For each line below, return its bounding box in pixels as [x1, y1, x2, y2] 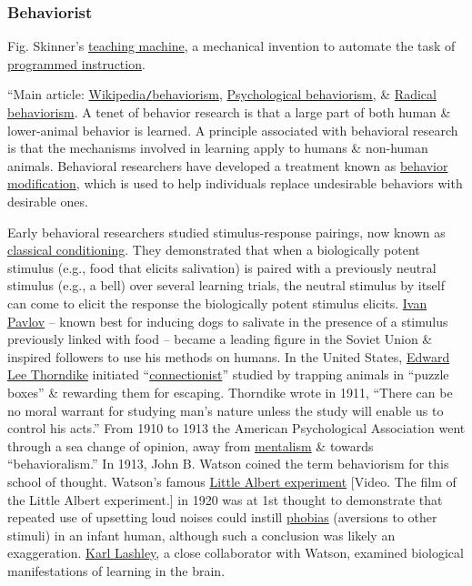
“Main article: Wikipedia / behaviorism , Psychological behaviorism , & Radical [7, 85, 437, 104]
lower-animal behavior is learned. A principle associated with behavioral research [7, 120, 458, 139]
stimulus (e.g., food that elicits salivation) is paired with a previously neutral [7, 258, 437, 277]
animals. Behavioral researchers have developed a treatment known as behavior [7, 156, 448, 175]
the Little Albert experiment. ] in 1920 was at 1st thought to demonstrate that [7, 490, 443, 509]
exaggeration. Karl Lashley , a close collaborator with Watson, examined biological [7, 543, 464, 562]
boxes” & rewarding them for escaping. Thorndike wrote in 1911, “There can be [7, 382, 453, 401]
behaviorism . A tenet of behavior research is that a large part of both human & [7, 103, 451, 122]
